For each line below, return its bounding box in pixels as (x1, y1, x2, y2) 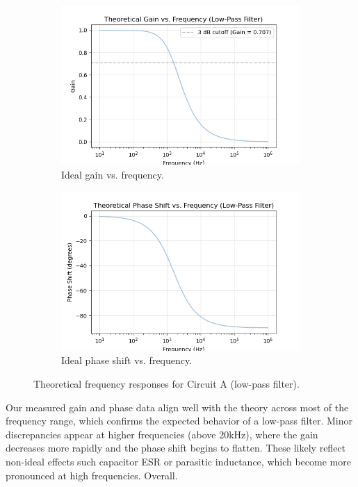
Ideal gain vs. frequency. (61, 167, 164, 181)
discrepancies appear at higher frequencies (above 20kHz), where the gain (6, 427, 318, 441)
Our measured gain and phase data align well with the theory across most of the (6, 399, 349, 414)
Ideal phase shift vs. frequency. (61, 353, 193, 368)
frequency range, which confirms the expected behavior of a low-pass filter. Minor (6, 413, 353, 428)
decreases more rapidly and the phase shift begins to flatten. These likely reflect (6, 440, 346, 455)
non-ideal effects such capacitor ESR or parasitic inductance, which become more (6, 454, 351, 468)
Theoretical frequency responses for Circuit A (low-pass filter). (33, 377, 300, 391)
